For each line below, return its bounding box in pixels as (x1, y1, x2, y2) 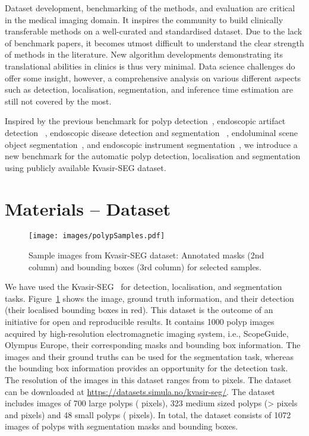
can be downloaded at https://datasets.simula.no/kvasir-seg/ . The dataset (5, 385, 275, 397)
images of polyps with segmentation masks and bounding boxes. (5, 420, 238, 432)
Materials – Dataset (5, 196, 171, 220)
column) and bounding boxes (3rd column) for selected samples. (29, 260, 262, 273)
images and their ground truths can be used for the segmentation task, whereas (5, 350, 294, 362)
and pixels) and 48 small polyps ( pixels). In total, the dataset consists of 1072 (5, 408, 291, 421)
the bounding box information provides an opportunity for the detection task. (5, 362, 288, 374)
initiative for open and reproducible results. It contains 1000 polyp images (5, 315, 275, 328)
